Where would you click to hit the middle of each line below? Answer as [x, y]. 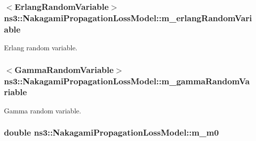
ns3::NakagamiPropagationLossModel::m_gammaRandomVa [127, 81]
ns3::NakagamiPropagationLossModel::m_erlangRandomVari [128, 18]
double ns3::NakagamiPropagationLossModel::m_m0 [111, 132]
